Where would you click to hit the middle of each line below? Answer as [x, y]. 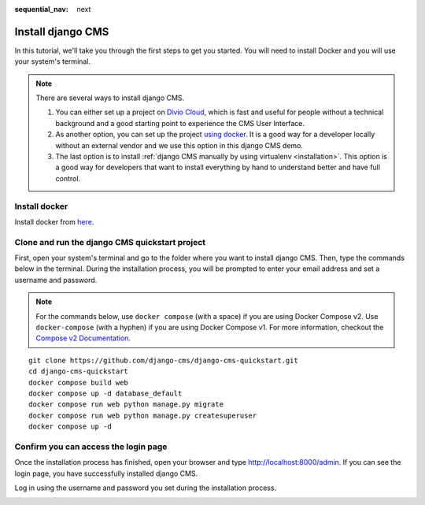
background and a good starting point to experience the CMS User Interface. [180, 123]
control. [68, 178]
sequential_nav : [41, 9]
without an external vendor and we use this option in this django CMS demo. [179, 145]
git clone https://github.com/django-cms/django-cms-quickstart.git [163, 360]
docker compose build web [79, 382]
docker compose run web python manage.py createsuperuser [143, 415]
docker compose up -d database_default [105, 394]
